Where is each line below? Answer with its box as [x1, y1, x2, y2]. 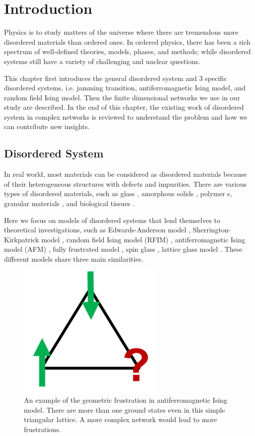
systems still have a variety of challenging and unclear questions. [4, 56, 200, 66]
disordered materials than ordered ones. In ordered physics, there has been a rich [4, 36, 251, 47]
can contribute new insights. [4, 121, 90, 132]
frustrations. [24, 424, 61, 434]
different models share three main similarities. [4, 254, 144, 264]
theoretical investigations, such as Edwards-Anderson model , [4, 224, 191, 235]
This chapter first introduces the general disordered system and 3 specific [4, 73, 227, 83]
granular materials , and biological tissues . [4, 198, 135, 209]
